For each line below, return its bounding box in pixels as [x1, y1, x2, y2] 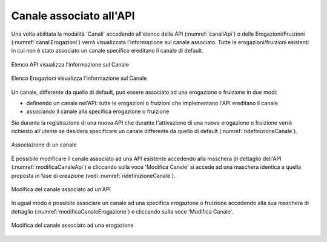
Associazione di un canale [11, 141, 77, 148]
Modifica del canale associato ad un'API [11, 186, 111, 193]
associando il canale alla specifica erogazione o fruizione [26, 108, 170, 115]
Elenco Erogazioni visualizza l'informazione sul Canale [11, 74, 147, 82]
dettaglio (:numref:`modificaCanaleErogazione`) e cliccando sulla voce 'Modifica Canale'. [11, 208, 233, 215]
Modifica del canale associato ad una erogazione [11, 221, 134, 229]
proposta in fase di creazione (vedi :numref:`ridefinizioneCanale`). [11, 172, 176, 179]
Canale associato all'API [11, 9, 136, 22]
